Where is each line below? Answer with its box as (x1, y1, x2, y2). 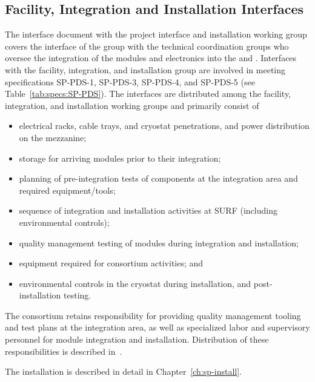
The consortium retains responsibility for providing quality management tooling (5, 309, 301, 321)
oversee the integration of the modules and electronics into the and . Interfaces (5, 51, 297, 64)
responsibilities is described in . (5, 344, 122, 357)
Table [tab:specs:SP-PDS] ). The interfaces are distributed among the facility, (5, 87, 291, 100)
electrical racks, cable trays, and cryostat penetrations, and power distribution (19, 119, 310, 132)
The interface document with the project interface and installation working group (5, 28, 307, 41)
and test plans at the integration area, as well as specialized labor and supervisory (5, 321, 310, 334)
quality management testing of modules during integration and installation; (19, 236, 299, 249)
